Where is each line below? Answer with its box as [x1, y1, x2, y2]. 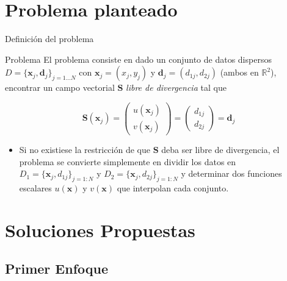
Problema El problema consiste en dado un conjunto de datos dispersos [5, 52, 272, 65]
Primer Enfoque [5, 259, 108, 278]
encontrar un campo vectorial [5, 81, 115, 94]
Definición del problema [5, 32, 94, 45]
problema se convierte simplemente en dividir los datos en [19, 155, 236, 168]
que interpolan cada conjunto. [117, 182, 229, 194]
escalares [19, 182, 52, 194]
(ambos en [220, 66, 259, 79]
